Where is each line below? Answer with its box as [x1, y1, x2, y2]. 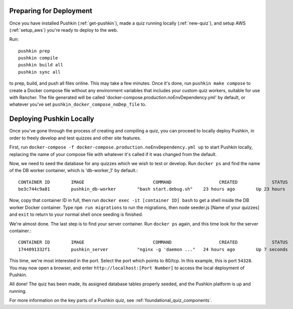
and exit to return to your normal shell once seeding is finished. [9, 211, 143, 217]
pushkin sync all [18, 69, 61, 75]
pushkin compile [18, 55, 58, 61]
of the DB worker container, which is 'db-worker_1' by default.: [9, 168, 138, 174]
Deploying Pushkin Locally [9, 115, 94, 123]
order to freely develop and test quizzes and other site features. [9, 135, 141, 141]
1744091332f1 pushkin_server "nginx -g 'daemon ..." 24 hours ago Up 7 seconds [18, 247, 288, 252]
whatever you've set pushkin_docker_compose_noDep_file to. [9, 101, 146, 108]
